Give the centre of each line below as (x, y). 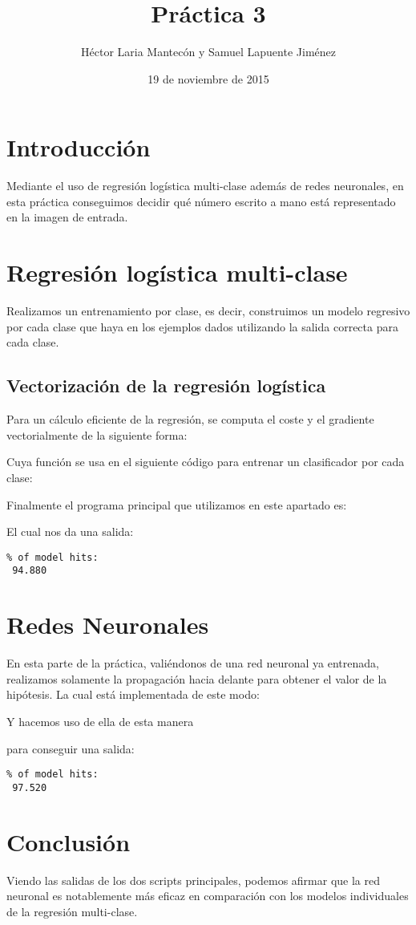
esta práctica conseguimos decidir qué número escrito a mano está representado (201, 201)
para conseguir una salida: (71, 748)
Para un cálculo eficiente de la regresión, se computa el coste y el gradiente (190, 419)
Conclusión (69, 841)
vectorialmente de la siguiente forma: (97, 434)
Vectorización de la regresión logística (166, 385)
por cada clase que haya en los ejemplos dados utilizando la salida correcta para (202, 326)
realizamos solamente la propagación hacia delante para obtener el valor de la (197, 678)
